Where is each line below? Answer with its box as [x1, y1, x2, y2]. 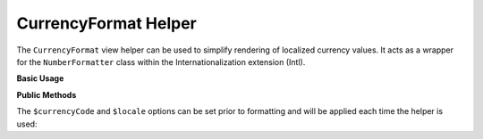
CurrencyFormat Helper [16, 13, 197, 33]
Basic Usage [16, 73, 64, 84]
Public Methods [16, 89, 77, 100]
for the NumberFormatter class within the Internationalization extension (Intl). [16, 56, 306, 67]
